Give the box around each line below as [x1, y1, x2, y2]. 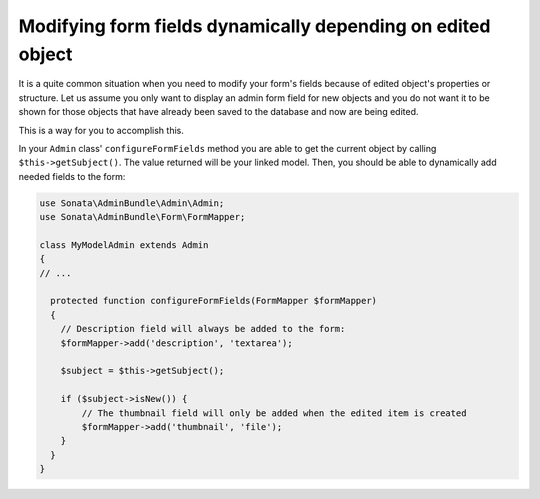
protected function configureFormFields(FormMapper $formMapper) [50, 295, 378, 307]
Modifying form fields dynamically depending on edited [18, 15, 491, 37]
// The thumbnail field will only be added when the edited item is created [81, 407, 467, 419]
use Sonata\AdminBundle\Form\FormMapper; [39, 211, 246, 223]
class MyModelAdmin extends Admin [39, 239, 209, 250]
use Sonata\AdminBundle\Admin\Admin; [39, 197, 225, 209]
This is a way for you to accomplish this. [18, 124, 184, 136]
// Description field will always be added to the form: [60, 323, 346, 335]
